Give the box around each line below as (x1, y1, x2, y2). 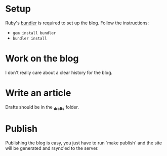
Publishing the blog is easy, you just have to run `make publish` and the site (5, 140, 162, 146)
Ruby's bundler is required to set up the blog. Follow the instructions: (5, 20, 149, 26)
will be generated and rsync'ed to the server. (5, 145, 99, 151)
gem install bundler (12, 30, 56, 35)
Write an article (5, 87, 71, 99)
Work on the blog (5, 53, 79, 64)
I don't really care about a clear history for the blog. (5, 69, 113, 75)
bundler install (12, 36, 47, 41)
